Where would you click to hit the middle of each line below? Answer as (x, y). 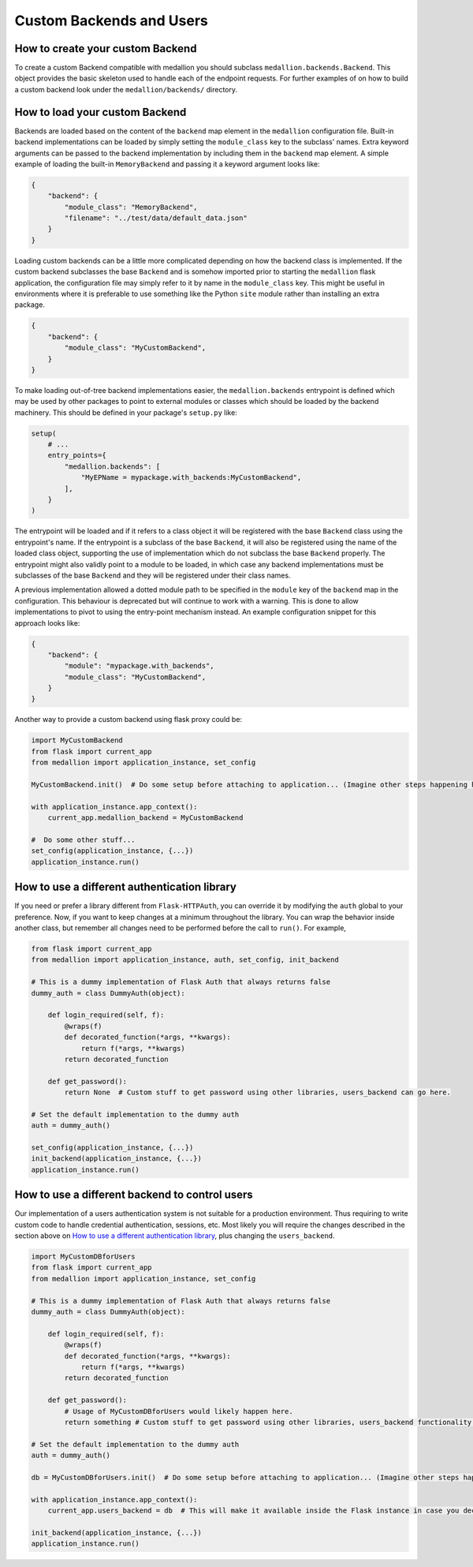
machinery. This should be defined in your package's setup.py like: (126, 412)
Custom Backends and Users (112, 21)
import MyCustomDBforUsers (83, 1257)
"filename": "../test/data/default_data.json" (156, 218)
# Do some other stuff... (83, 840)
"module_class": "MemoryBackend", (131, 207)
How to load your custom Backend (101, 112)
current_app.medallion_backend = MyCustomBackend (145, 818)
